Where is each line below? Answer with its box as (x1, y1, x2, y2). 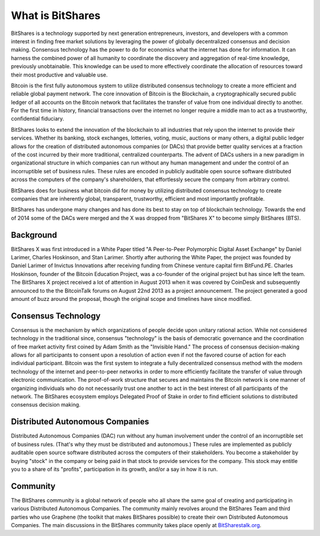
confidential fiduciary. (11, 115, 65, 122)
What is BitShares (11, 9, 101, 22)
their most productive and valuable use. (11, 71, 108, 78)
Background (11, 230, 57, 240)
